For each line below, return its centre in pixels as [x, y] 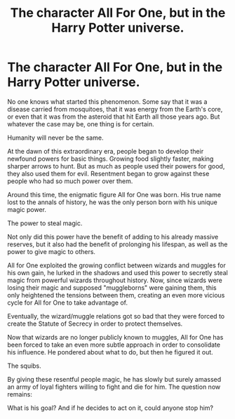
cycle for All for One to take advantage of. [68, 302]
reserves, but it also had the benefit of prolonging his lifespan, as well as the [117, 244]
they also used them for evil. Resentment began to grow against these [108, 173]
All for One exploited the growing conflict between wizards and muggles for [116, 265]
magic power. [27, 209]
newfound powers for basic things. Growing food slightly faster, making [110, 159]
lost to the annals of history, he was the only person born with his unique [112, 202]
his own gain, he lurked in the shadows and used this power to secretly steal [117, 272]
